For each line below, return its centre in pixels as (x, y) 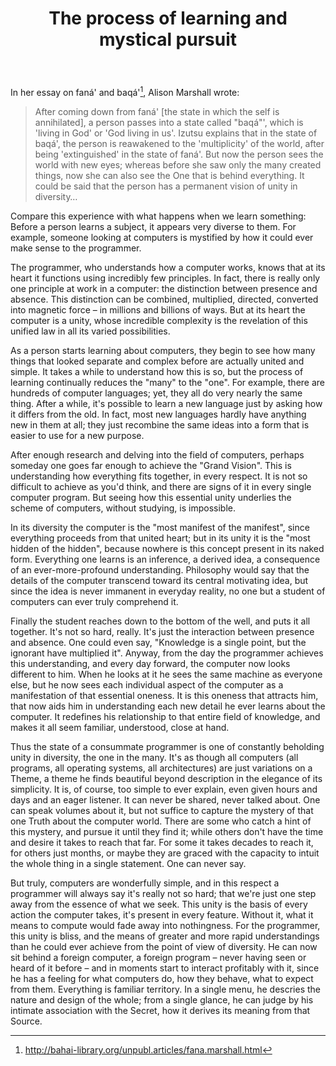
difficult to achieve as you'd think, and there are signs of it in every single (161, 486)
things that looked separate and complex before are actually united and (157, 361)
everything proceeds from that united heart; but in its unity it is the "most (160, 538)
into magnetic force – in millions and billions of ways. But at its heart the (158, 309)
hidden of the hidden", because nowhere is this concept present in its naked (167, 548)
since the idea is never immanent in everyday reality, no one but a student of (168, 591)
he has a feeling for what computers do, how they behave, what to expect (162, 978)
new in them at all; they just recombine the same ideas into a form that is (160, 424)
